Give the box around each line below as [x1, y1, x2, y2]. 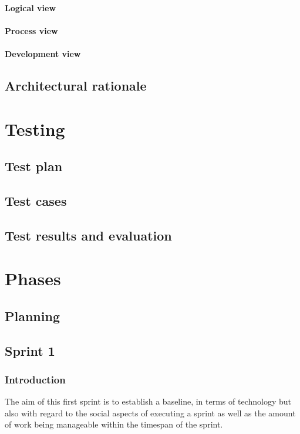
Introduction [5, 372, 66, 386]
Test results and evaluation [5, 226, 172, 244]
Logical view [5, 1, 56, 14]
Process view [5, 24, 58, 36]
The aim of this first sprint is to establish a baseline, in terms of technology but [5, 395, 291, 408]
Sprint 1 [5, 341, 55, 359]
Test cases [5, 191, 67, 209]
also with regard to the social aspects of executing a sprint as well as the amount [5, 406, 296, 419]
